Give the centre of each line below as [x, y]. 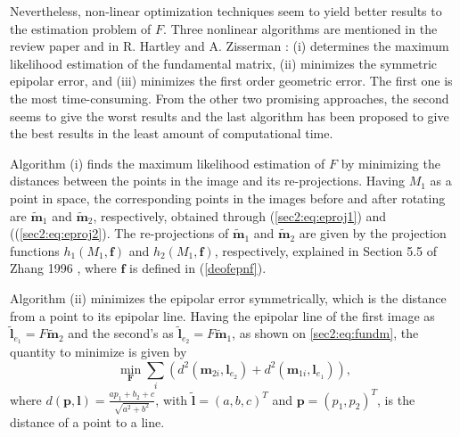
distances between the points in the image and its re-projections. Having [208, 181]
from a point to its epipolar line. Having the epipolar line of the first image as [222, 315]
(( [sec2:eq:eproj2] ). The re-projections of [119, 233]
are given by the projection [373, 233]
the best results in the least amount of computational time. [172, 133]
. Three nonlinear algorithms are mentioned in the [300, 28]
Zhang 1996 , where [63, 268]
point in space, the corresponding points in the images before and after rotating [228, 198]
